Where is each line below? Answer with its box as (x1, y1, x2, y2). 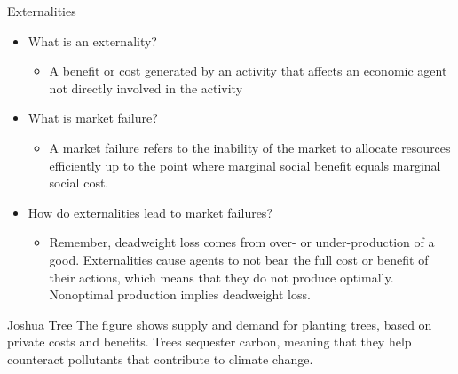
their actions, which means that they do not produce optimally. (49, 267, 394, 286)
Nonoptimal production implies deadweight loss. (49, 285, 311, 304)
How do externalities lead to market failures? (28, 203, 272, 221)
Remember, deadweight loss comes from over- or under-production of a (49, 233, 435, 251)
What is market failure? (28, 108, 158, 127)
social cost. (49, 173, 109, 192)
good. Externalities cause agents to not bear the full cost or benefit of (49, 250, 429, 268)
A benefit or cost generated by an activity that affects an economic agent (49, 61, 447, 80)
